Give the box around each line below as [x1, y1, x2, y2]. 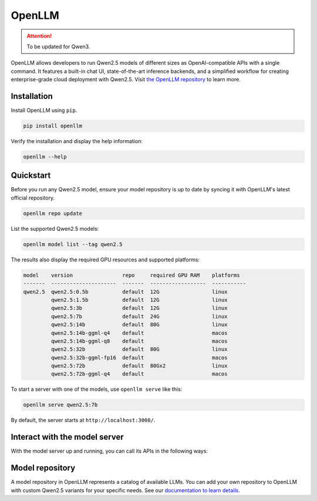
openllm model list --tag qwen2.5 [23, 241, 123, 247]
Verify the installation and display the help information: [11, 137, 143, 144]
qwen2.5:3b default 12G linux [50, 305, 228, 311]
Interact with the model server [11, 432, 124, 442]
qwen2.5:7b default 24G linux [50, 313, 228, 320]
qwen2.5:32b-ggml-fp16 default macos [50, 354, 228, 361]
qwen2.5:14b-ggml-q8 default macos [50, 337, 228, 344]
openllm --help [23, 153, 67, 160]
